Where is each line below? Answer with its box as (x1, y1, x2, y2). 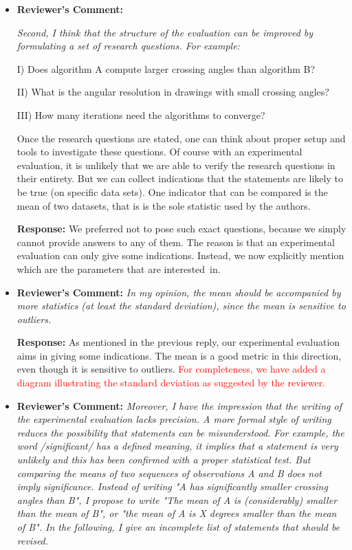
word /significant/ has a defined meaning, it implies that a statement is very (16, 439, 338, 453)
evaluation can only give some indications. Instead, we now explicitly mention (16, 248, 344, 263)
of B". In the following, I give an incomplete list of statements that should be (16, 520, 340, 533)
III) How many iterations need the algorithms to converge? (16, 107, 265, 122)
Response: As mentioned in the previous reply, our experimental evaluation (16, 335, 340, 349)
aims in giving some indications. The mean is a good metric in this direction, (16, 348, 342, 362)
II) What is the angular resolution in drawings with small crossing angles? (16, 85, 329, 99)
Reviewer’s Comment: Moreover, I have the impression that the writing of (16, 398, 342, 412)
